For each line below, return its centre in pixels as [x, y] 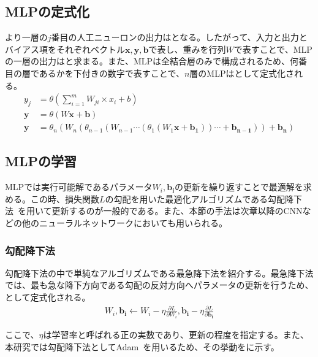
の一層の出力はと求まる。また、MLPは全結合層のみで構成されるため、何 [152, 61]
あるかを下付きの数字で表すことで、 [112, 73]
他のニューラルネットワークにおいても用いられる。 [124, 223]
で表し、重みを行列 [187, 49]
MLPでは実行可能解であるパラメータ [79, 187]
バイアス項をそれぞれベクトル [65, 49]
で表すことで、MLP [273, 49]
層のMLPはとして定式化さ [242, 73]
